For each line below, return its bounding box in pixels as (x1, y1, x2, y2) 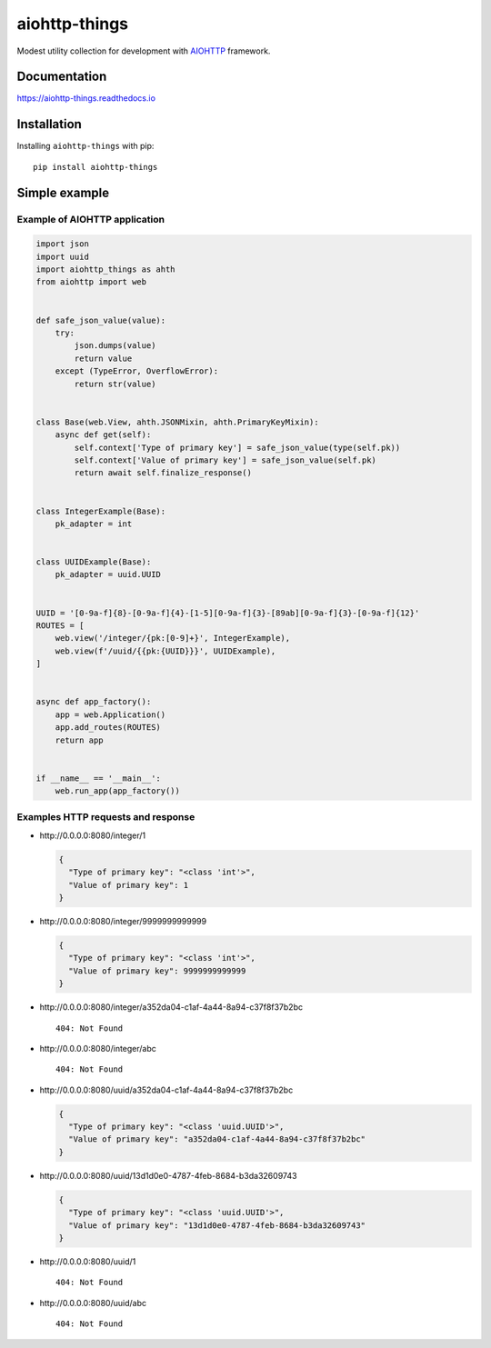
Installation (16, 116, 82, 132)
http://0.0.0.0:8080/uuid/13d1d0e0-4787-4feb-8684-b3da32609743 (39, 1170, 297, 1181)
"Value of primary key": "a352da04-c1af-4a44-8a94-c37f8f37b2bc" (68, 1134, 366, 1144)
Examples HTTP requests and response (16, 811, 195, 824)
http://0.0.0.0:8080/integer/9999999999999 (39, 915, 207, 926)
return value (74, 353, 133, 364)
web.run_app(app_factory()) (55, 786, 181, 796)
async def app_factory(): (35, 696, 152, 707)
